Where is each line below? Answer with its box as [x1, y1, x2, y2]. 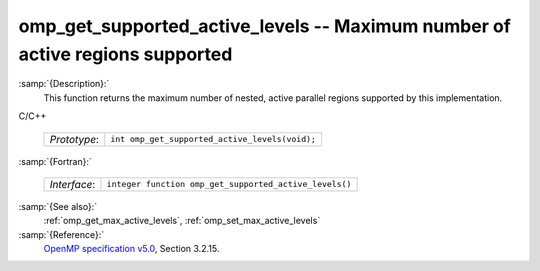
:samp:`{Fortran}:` [18, 155, 92, 167]
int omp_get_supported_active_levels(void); [110, 134, 317, 145]
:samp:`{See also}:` [18, 200, 98, 212]
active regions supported [18, 43, 233, 65]
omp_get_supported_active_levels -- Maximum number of [18, 15, 512, 37]
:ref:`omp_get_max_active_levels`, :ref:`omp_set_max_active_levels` [43, 215, 321, 227]
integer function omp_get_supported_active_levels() [106, 179, 352, 190]
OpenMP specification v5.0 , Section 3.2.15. [43, 243, 220, 255]
